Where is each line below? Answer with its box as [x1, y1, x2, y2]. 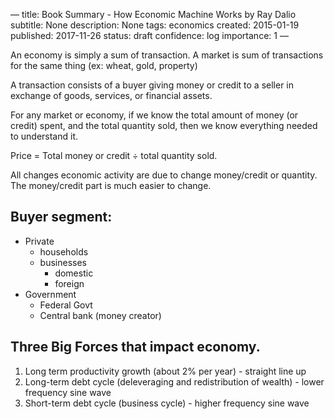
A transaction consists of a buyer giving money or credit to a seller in [10, 79, 295, 91]
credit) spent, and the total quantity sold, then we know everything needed [10, 120, 318, 131]
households [39, 245, 89, 258]
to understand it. [10, 130, 79, 142]
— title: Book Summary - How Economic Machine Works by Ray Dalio [10, 9, 297, 20]
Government [24, 288, 77, 300]
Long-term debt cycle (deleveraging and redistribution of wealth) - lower [24, 375, 325, 388]
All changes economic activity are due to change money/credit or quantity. [10, 169, 318, 181]
